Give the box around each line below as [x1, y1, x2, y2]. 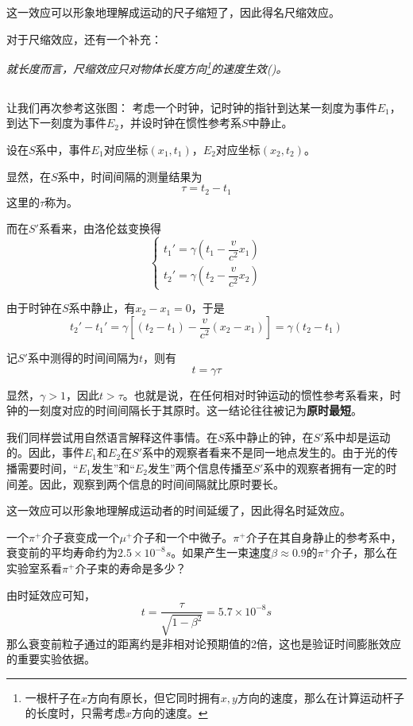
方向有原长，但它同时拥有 [87, 689, 221, 705]
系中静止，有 [68, 299, 136, 316]
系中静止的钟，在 [224, 428, 314, 445]
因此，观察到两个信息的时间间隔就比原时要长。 [39, 475, 284, 492]
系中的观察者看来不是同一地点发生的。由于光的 [142, 444, 388, 461]
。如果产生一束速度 [171, 544, 272, 561]
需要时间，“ [17, 459, 79, 476]
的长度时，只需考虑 [25, 705, 125, 721]
